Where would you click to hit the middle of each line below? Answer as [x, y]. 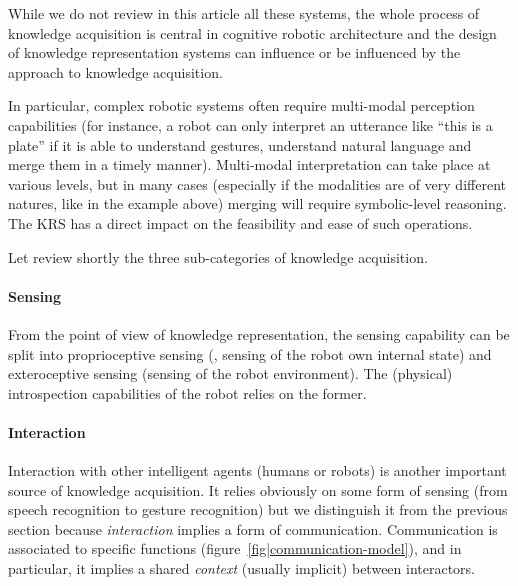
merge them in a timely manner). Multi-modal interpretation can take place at [249, 164]
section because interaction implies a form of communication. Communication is [253, 528]
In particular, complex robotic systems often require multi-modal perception [241, 105]
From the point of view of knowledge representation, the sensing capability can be [259, 333]
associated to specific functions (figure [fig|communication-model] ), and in [235, 548]
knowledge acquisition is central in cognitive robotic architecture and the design [252, 32]
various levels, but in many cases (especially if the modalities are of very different [257, 183]
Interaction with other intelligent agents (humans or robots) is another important [257, 470]
